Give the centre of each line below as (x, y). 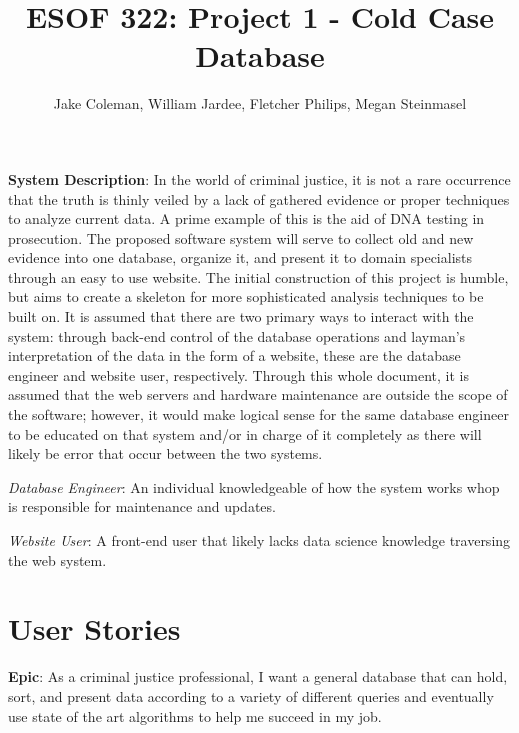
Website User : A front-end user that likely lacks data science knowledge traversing (259, 540)
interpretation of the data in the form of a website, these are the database (234, 355)
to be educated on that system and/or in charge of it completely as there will (245, 433)
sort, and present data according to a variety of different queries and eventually (251, 695)
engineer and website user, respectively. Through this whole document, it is (238, 374)
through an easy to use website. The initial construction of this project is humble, (258, 276)
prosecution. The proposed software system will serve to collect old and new (241, 237)
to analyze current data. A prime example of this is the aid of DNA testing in (246, 218)
